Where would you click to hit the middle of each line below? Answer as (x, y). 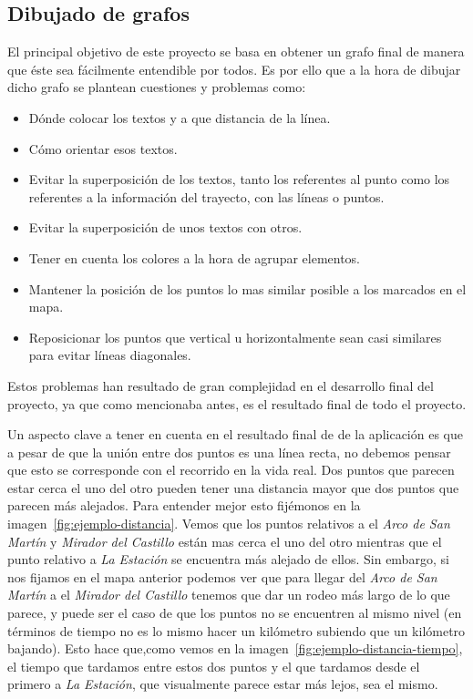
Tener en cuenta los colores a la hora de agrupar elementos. (195, 257)
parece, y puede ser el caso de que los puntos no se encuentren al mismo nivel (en (235, 613)
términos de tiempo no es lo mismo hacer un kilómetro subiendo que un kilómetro (236, 630)
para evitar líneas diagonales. (110, 355)
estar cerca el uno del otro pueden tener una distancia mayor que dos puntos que (233, 487)
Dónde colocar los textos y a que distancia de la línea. (180, 117)
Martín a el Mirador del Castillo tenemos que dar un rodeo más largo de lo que (229, 595)
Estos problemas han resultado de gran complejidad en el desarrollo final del (221, 385)
